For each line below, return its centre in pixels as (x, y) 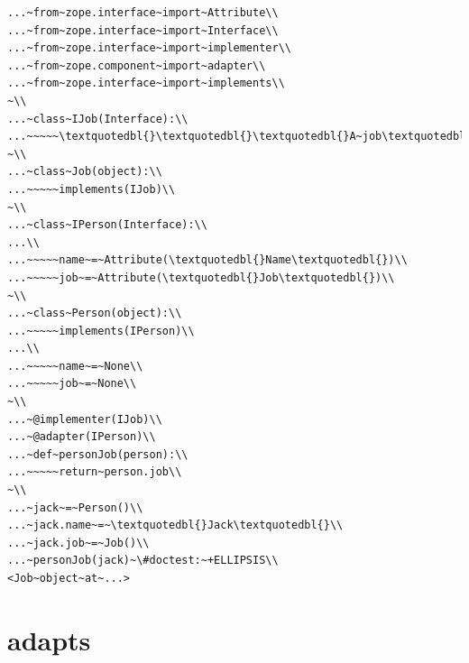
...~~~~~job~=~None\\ (72, 384)
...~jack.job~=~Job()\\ (78, 543)
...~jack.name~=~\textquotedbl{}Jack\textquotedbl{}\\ (175, 525)
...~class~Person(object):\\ (95, 313)
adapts (49, 639)
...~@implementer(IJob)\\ (85, 419)
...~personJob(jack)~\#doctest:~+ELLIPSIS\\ (143, 561)
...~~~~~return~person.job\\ (95, 472)
